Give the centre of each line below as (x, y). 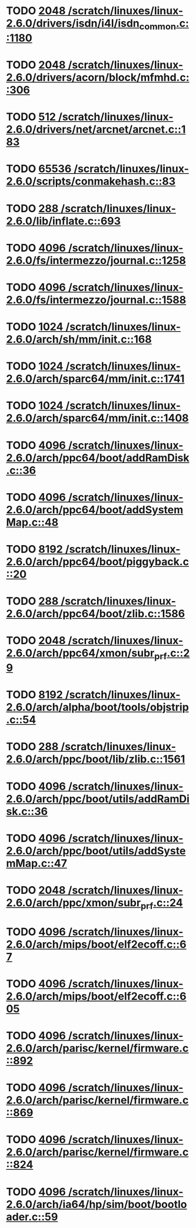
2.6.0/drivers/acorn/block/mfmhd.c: (98, 77)
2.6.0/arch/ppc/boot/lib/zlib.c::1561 (96, 759)
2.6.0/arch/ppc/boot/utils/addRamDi (98, 799)
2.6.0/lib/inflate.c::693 (64, 221)
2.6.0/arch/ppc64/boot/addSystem (95, 509)
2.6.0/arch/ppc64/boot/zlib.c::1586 (96, 614)
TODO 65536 (39, 169)
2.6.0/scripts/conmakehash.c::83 (91, 181)
